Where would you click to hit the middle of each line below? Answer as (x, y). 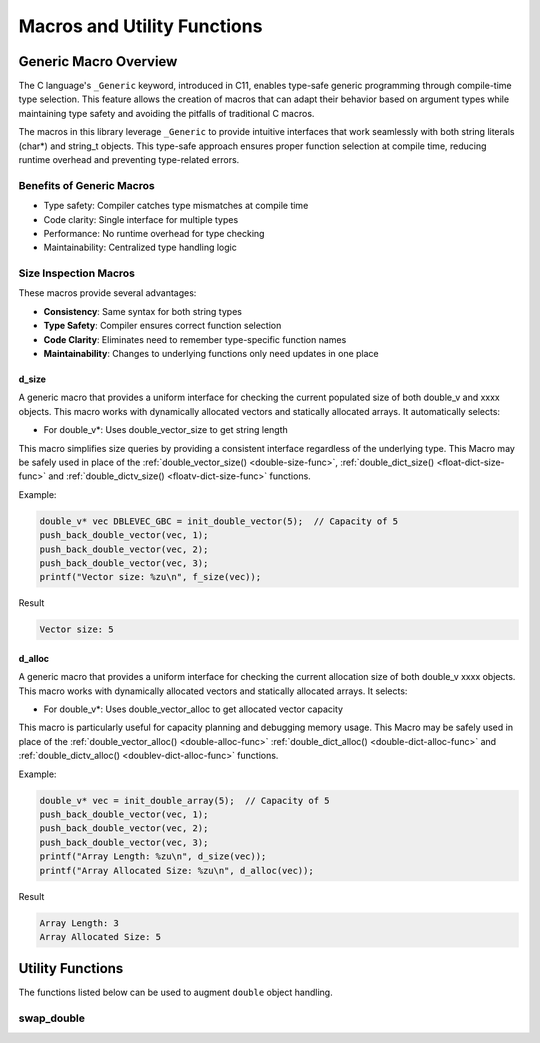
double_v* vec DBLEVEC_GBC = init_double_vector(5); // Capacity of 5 (219, 521)
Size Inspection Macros (76, 273)
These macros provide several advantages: (107, 293)
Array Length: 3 (79, 923)
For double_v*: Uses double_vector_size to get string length (166, 430)
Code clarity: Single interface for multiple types (141, 219)
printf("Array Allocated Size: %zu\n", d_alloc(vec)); (176, 870)
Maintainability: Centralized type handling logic (140, 247)
